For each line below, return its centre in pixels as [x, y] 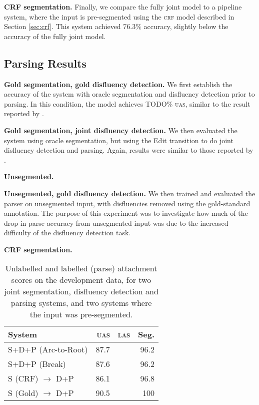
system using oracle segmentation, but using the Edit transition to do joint [119, 140]
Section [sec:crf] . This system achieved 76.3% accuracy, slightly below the [116, 26]
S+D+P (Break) [37, 364]
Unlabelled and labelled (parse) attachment [81, 268]
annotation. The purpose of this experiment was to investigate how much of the [126, 213]
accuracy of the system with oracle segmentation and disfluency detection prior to [129, 94]
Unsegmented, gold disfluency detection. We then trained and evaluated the [130, 193]
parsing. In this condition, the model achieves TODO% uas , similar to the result [127, 103]
